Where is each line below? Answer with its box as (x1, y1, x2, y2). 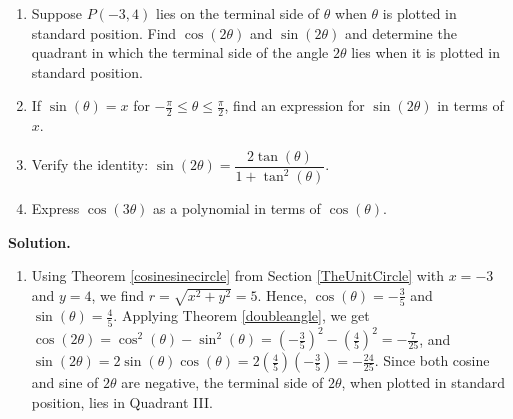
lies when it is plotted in (351, 42, 500, 63)
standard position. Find (31, 22, 177, 43)
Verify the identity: (31, 154, 149, 175)
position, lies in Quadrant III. (31, 391, 213, 412)
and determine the (344, 22, 457, 43)
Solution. (8, 231, 71, 252)
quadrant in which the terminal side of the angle (31, 42, 329, 63)
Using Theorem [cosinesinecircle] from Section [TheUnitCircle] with (31, 265, 445, 286)
